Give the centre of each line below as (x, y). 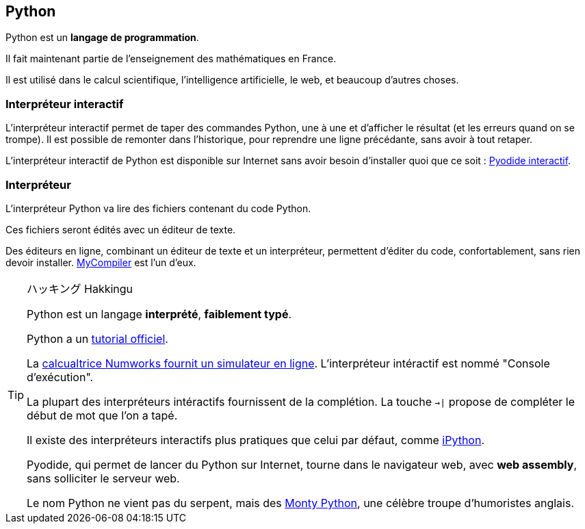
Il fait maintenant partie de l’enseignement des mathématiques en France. (171, 59)
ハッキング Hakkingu (80, 288)
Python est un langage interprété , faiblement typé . (159, 314)
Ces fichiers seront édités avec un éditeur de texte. (121, 229)
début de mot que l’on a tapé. (102, 415)
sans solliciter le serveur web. (103, 478)
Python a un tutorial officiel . (97, 338)
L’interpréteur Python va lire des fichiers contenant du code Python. (158, 208)
